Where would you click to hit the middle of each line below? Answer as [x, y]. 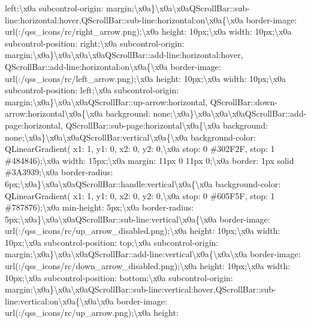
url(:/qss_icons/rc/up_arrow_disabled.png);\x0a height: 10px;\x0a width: [143, 231]
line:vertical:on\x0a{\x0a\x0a [59, 301]
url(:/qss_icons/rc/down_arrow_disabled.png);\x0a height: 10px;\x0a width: [148, 266]
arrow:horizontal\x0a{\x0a [54, 113]
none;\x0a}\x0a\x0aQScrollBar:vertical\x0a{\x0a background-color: [130, 137]
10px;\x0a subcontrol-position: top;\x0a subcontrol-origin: [112, 242]
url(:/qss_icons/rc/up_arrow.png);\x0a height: [92, 313]
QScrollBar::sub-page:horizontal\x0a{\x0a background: [167, 125]
